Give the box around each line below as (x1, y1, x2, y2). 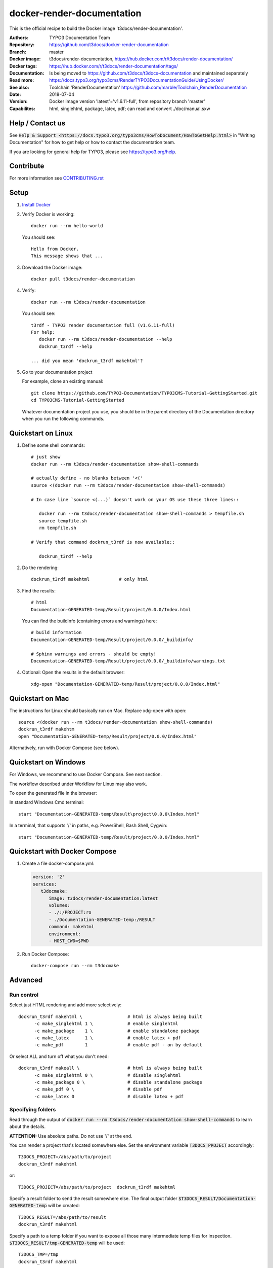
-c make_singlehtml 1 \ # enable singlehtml (34, 1021, 178, 1027)
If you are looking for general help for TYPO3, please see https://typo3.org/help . (9, 149, 176, 155)
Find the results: (22, 587, 56, 593)
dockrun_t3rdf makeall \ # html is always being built (18, 1065, 202, 1071)
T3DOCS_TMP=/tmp (18, 1252, 59, 1257)
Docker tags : (9, 63, 37, 69)
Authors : (9, 34, 29, 41)
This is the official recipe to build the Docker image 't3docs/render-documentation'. (9, 25, 183, 31)
